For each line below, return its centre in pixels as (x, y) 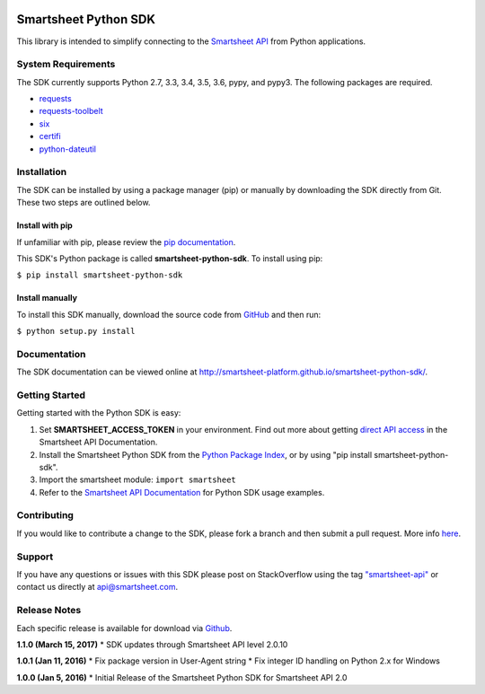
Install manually (47, 298)
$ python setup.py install (76, 331)
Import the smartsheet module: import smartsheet (138, 479)
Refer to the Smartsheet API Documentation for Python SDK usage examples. (182, 492)
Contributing (45, 515)
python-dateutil (68, 149)
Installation (42, 172)
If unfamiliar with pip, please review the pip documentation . (126, 242)
